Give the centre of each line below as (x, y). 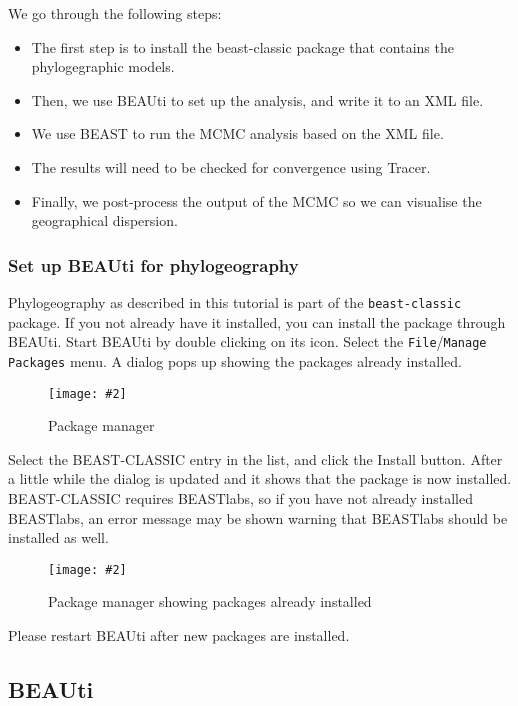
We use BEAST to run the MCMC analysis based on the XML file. (237, 133)
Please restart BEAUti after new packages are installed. (179, 635)
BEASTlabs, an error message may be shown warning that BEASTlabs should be (258, 517)
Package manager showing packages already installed (210, 601)
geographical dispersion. (104, 220)
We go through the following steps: (115, 13)
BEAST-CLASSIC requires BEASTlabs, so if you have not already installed (240, 497)
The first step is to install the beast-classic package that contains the (242, 46)
